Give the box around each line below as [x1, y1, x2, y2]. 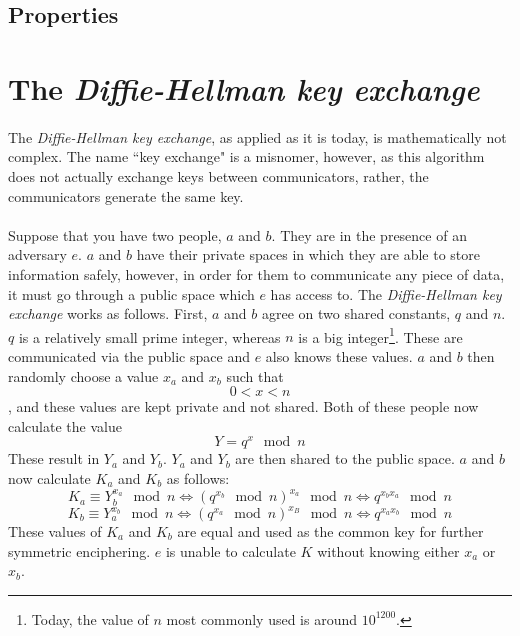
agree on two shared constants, [261, 303, 451, 324]
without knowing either [317, 540, 460, 561]
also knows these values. [265, 345, 413, 366]
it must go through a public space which [8, 283, 255, 304]
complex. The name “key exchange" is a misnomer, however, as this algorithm [8, 146, 485, 167]
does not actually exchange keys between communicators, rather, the [8, 165, 429, 186]
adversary [8, 244, 67, 265]
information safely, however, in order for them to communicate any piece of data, [8, 263, 505, 284]
